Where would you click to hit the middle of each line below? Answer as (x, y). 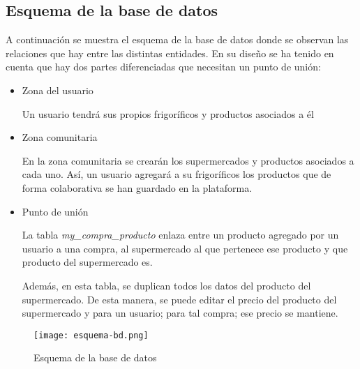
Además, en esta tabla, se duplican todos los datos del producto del (166, 285)
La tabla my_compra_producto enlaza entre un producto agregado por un (180, 235)
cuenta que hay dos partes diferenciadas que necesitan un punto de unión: (163, 67)
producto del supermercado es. (87, 262)
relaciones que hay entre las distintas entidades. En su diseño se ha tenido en (170, 53)
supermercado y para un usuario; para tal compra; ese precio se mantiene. (180, 313)
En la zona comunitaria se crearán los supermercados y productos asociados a (188, 160)
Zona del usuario (58, 90)
